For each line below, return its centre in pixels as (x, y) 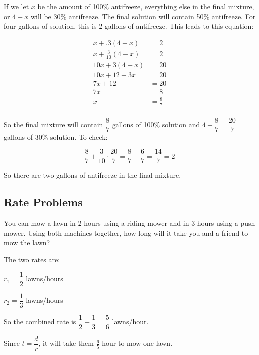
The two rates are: (32, 260)
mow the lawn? (27, 243)
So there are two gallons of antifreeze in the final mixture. (93, 175)
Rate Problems (43, 202)
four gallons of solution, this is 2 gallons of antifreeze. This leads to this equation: (129, 26)
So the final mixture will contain (54, 125)
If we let (17, 6)
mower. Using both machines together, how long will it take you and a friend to (126, 233)
